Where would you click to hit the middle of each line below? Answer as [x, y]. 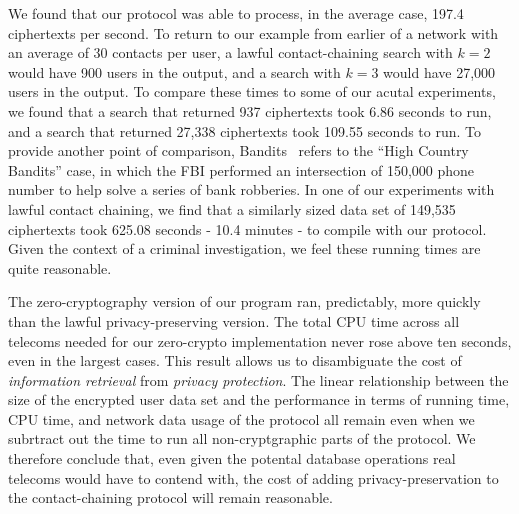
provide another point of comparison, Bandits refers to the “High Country [238, 150]
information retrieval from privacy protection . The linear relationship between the [258, 379]
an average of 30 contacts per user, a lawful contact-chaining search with [230, 52]
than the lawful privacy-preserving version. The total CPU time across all [234, 320]
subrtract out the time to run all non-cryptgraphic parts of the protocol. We [242, 438]
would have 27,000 [439, 71]
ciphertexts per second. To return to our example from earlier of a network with [253, 32]
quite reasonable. [60, 267]
